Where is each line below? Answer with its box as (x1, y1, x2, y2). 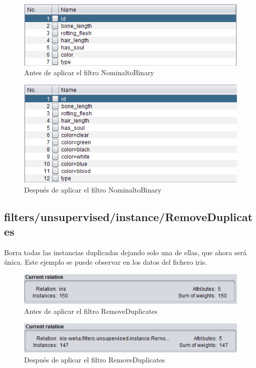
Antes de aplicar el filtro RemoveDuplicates (24, 306, 158, 316)
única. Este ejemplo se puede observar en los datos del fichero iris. (4, 257, 207, 267)
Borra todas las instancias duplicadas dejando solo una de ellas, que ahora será (4, 247, 247, 257)
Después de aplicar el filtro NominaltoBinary (24, 184, 162, 195)
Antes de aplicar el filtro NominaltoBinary (24, 67, 155, 78)
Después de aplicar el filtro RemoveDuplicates (24, 354, 165, 364)
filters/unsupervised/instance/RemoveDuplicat (4, 209, 253, 224)
